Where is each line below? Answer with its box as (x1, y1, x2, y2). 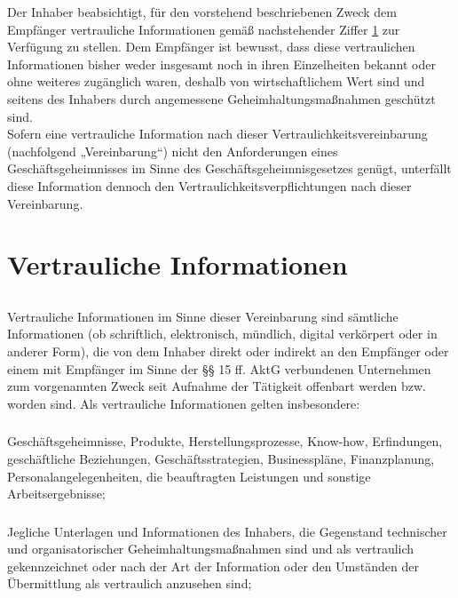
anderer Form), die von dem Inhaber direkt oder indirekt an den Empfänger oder (7, 342, 449, 361)
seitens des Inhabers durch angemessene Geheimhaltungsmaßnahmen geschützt (7, 89, 436, 108)
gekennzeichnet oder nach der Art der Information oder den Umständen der (7, 556, 419, 575)
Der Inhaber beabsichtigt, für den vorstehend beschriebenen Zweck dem (7, 3, 397, 20)
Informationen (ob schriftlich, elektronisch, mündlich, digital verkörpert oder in (7, 324, 438, 343)
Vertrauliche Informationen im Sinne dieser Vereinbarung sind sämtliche (7, 307, 399, 325)
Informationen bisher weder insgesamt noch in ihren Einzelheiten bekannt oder (7, 54, 436, 73)
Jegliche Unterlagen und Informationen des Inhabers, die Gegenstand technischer (7, 522, 447, 540)
